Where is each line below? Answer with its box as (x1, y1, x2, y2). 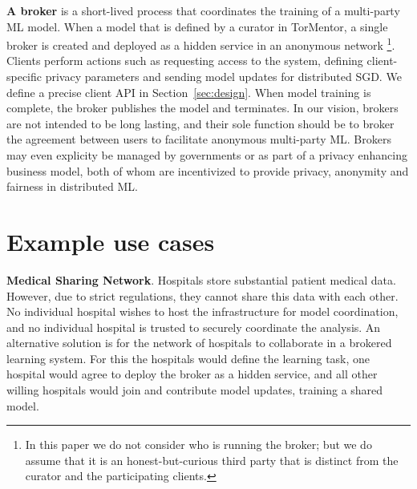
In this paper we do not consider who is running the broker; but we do (25, 436, 372, 453)
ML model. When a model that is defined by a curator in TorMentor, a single (6, 18, 388, 34)
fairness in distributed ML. (6, 178, 138, 195)
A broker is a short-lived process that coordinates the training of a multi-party (6, 2, 400, 18)
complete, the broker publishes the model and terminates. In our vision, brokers (6, 99, 399, 116)
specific (6, 68, 43, 85)
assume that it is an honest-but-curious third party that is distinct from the (25, 451, 399, 468)
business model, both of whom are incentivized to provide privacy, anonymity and (6, 162, 409, 179)
